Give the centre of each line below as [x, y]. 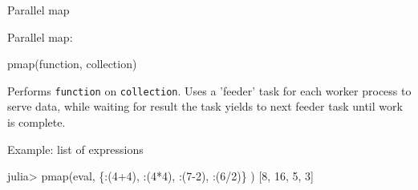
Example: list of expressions [75, 149]
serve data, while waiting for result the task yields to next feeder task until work [205, 106]
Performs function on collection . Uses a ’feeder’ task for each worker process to [209, 90]
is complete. [37, 122]
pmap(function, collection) [72, 64]
